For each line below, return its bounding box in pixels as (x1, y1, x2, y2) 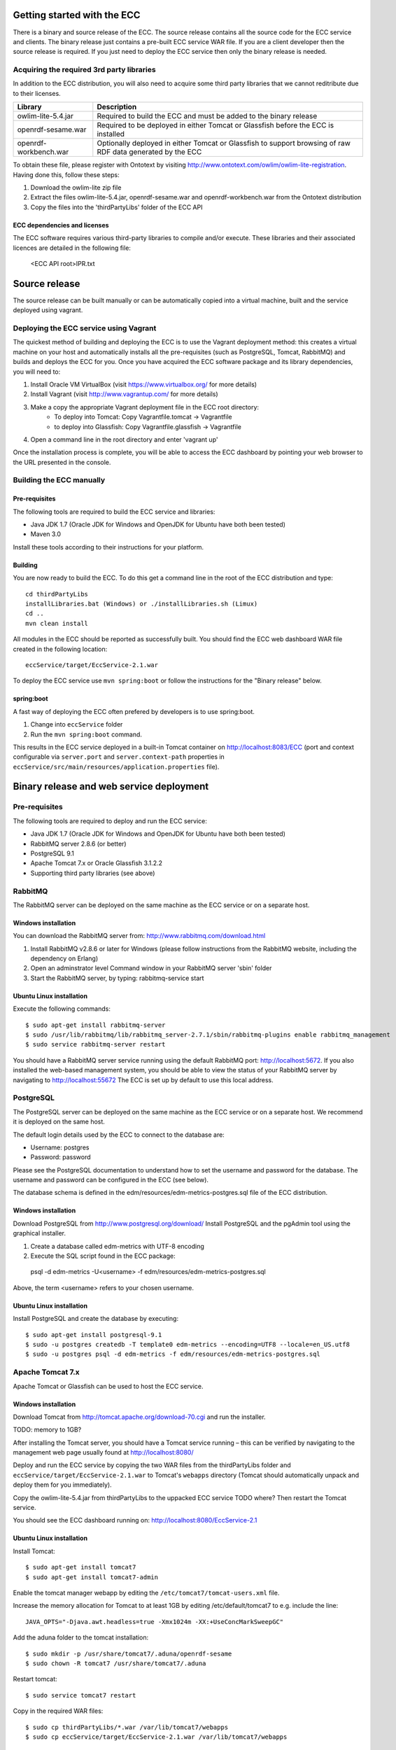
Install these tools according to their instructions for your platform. (13, 542, 204, 551)
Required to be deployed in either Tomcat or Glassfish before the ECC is (97, 120, 334, 130)
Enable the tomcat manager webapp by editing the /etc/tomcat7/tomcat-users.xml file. (13, 1589, 280, 1597)
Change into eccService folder (30, 720, 123, 729)
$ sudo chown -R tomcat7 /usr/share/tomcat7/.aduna (25, 1659, 206, 1667)
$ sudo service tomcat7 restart (25, 1691, 136, 1699)
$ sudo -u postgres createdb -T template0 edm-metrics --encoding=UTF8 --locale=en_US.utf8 (25, 1340, 350, 1348)
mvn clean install (25, 619, 89, 627)
